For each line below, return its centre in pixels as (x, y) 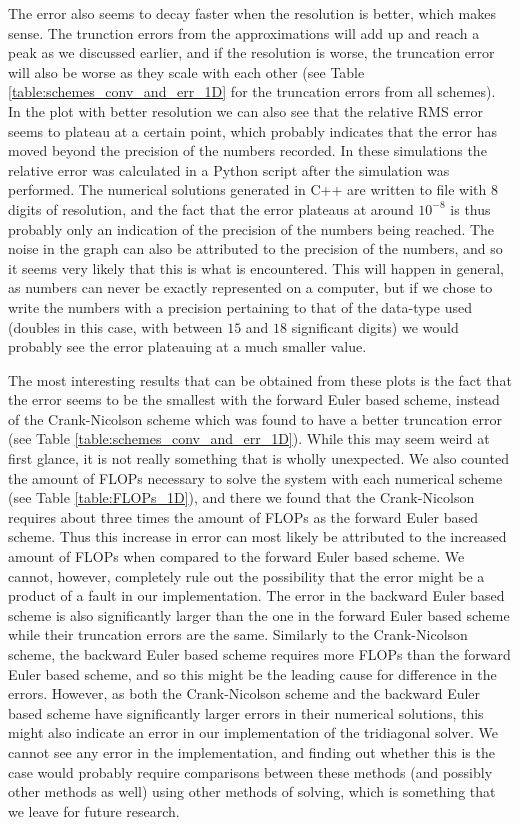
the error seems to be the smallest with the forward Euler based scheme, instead (254, 399)
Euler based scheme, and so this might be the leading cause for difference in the (252, 673)
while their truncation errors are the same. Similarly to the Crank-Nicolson (238, 634)
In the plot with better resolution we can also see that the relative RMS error (246, 110)
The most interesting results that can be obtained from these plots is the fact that (260, 379)
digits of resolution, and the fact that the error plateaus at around (211, 208)
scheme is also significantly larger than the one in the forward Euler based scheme (259, 614)
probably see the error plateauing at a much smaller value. (187, 346)
